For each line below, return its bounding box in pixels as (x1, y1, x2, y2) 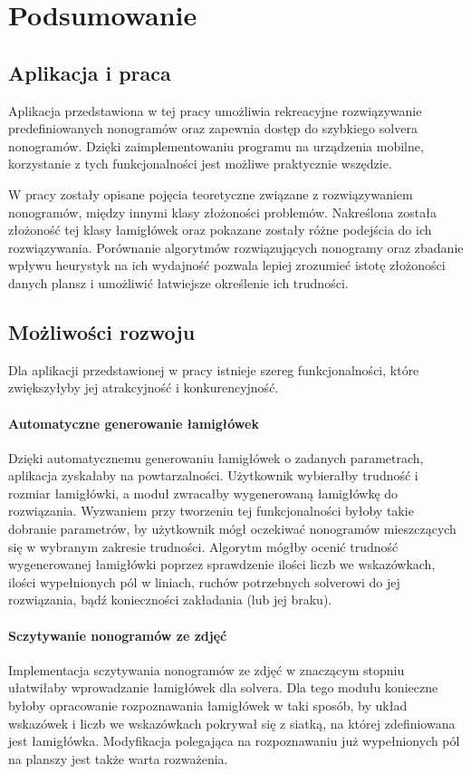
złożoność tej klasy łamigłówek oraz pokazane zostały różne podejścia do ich (8, 220, 432, 239)
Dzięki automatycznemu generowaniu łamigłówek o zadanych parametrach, (8, 448, 424, 467)
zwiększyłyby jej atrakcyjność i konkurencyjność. (8, 378, 279, 397)
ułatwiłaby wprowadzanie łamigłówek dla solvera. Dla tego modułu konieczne (8, 678, 438, 697)
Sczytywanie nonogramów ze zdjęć (8, 625, 227, 644)
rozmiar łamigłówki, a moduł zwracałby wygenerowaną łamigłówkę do (8, 483, 399, 502)
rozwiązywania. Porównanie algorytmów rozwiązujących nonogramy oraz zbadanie (8, 237, 464, 256)
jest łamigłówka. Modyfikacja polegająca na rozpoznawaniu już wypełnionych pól (8, 731, 460, 750)
